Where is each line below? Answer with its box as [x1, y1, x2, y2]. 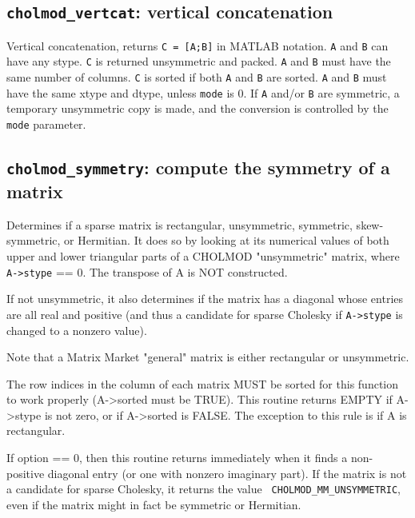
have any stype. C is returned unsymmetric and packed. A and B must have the [6, 53, 391, 70]
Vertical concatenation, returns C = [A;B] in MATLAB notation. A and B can [6, 37, 389, 54]
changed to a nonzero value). [6, 321, 147, 338]
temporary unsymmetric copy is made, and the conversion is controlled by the [6, 100, 389, 117]
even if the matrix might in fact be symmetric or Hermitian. [6, 496, 301, 512]
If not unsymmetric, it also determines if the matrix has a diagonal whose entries [6, 290, 404, 307]
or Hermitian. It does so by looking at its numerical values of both [64, 232, 389, 249]
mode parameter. [6, 116, 86, 132]
